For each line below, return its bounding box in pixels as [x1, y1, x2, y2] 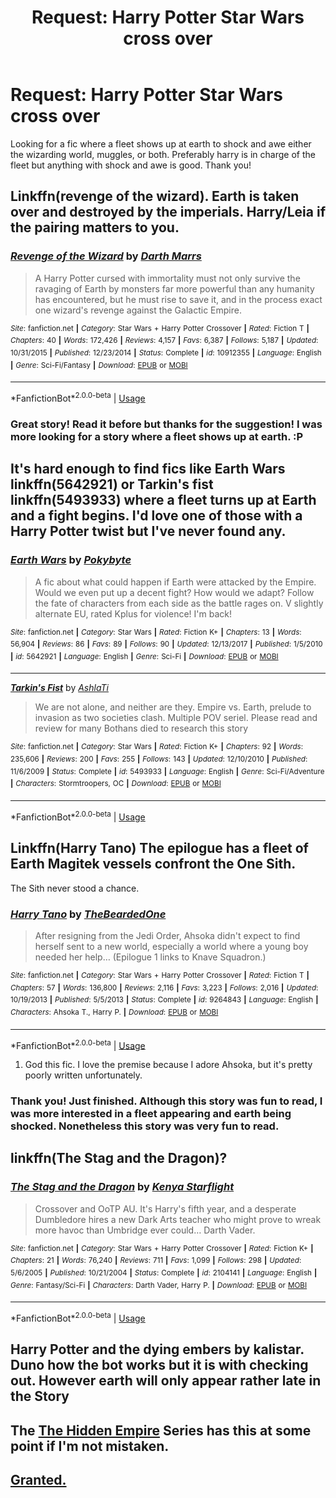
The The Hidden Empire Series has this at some [10, 1422, 312, 1439]
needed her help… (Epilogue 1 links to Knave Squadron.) [34, 951, 267, 963]
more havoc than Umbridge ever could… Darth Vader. [34, 1224, 256, 1236]
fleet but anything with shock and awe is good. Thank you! [10, 159, 252, 171]
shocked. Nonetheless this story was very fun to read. [10, 1119, 280, 1133]
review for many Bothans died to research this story [34, 722, 249, 735]
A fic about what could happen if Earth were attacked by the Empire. [34, 576, 317, 588]
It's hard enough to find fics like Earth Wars [10, 461, 286, 478]
